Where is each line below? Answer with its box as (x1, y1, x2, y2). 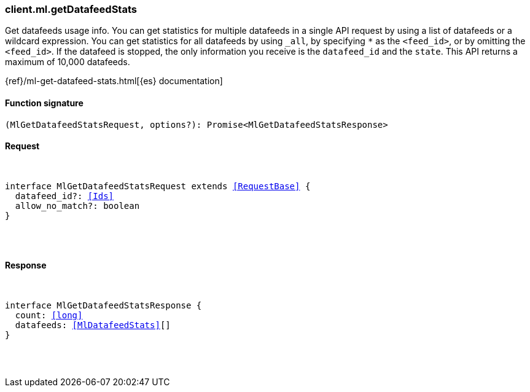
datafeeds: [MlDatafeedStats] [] (15, 320, 171, 331)
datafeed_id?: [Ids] (15, 190, 114, 201)
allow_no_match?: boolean (15, 200, 140, 211)
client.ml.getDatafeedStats (5, 3, 137, 15)
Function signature (5, 97, 84, 108)
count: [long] (15, 310, 83, 321)
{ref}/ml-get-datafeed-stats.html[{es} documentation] (5, 76, 223, 87)
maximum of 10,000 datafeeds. (5, 57, 130, 68)
